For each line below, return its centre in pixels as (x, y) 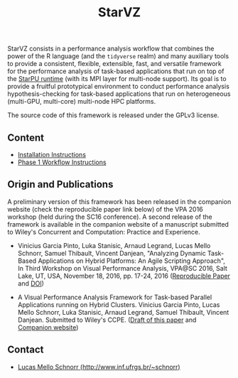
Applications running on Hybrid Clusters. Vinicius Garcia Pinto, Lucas (119, 304)
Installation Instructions (52, 155)
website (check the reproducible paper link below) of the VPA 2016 (106, 209)
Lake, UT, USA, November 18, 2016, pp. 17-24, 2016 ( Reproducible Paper (124, 276)
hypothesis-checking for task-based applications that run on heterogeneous (119, 94)
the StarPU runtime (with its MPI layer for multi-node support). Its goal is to (117, 79)
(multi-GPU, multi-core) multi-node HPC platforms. (82, 102)
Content (26, 137)
